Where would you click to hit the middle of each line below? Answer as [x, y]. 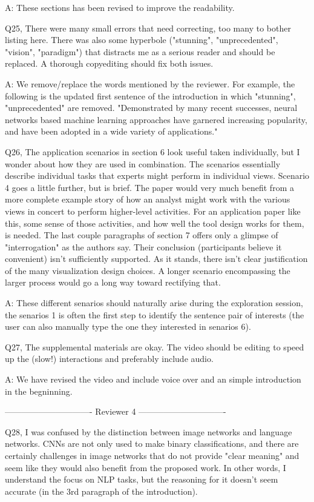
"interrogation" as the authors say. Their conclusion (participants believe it [143, 246]
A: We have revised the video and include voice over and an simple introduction [153, 379]
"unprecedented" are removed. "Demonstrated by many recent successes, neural [151, 108]
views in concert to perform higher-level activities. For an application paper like [153, 211]
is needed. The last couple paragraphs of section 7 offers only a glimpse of [142, 235]
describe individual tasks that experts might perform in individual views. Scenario [157, 176]
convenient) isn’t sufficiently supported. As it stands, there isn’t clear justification [156, 259]
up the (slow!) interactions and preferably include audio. [109, 359]
